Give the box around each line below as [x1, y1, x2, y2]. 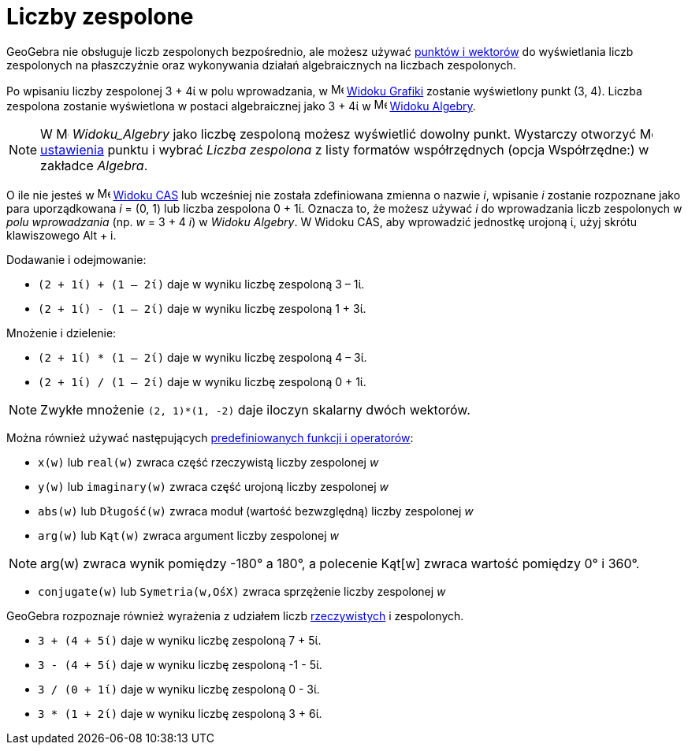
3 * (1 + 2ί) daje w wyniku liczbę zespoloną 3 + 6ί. [38, 706, 322, 720]
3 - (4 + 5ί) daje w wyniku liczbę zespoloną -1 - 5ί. [38, 657, 322, 671]
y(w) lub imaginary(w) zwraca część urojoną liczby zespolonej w [38, 479, 389, 493]
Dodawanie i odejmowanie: [6, 252, 147, 266]
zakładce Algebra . [40, 157, 148, 173]
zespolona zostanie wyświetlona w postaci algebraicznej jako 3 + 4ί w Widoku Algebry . [6, 99, 476, 113]
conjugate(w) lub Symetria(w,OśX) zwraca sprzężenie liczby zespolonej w [38, 584, 446, 598]
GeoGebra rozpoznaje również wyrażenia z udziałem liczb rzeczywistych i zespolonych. [6, 608, 464, 623]
